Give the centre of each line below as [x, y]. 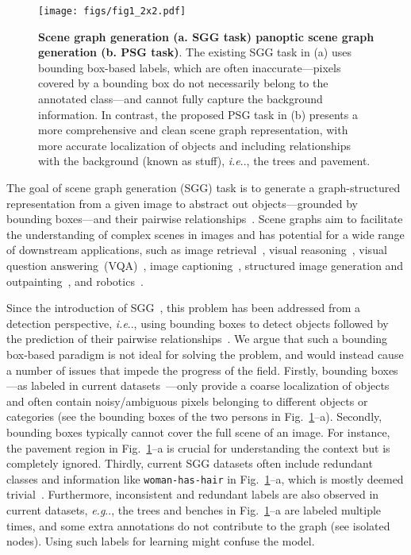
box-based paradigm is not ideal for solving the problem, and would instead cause [205, 354]
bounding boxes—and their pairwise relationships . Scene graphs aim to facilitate [205, 219]
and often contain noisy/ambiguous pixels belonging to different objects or [187, 401]
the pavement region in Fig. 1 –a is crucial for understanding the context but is [198, 447]
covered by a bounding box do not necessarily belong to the [183, 83]
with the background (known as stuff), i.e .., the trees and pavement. [204, 161]
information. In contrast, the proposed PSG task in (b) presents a [198, 114]
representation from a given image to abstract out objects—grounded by [182, 203]
